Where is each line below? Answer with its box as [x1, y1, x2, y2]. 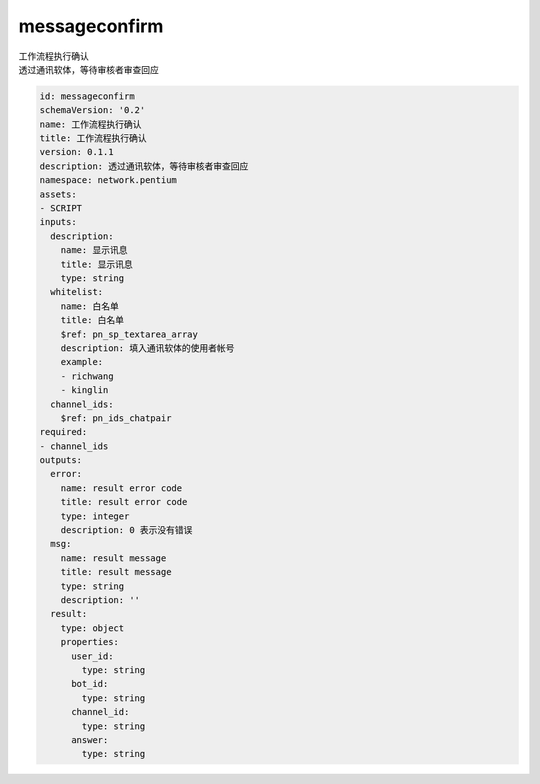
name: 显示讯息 [60, 245, 128, 256]
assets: [39, 188, 77, 200]
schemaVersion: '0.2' [39, 105, 146, 116]
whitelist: [50, 286, 104, 298]
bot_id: [71, 678, 109, 690]
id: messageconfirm [39, 90, 135, 102]
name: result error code [60, 482, 183, 494]
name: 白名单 [60, 300, 119, 312]
